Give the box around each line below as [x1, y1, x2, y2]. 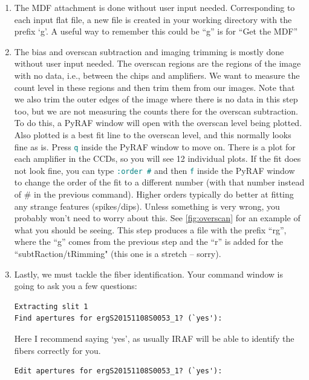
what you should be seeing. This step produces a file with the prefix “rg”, [14, 223, 287, 236]
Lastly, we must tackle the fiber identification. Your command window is [14, 267, 284, 280]
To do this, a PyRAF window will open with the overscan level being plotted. [14, 116, 302, 129]
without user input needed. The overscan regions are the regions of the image [14, 57, 301, 70]
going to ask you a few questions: [14, 279, 137, 292]
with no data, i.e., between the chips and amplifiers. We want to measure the [14, 68, 300, 81]
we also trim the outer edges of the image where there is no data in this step [14, 93, 298, 105]
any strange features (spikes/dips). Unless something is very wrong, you [14, 199, 280, 212]
